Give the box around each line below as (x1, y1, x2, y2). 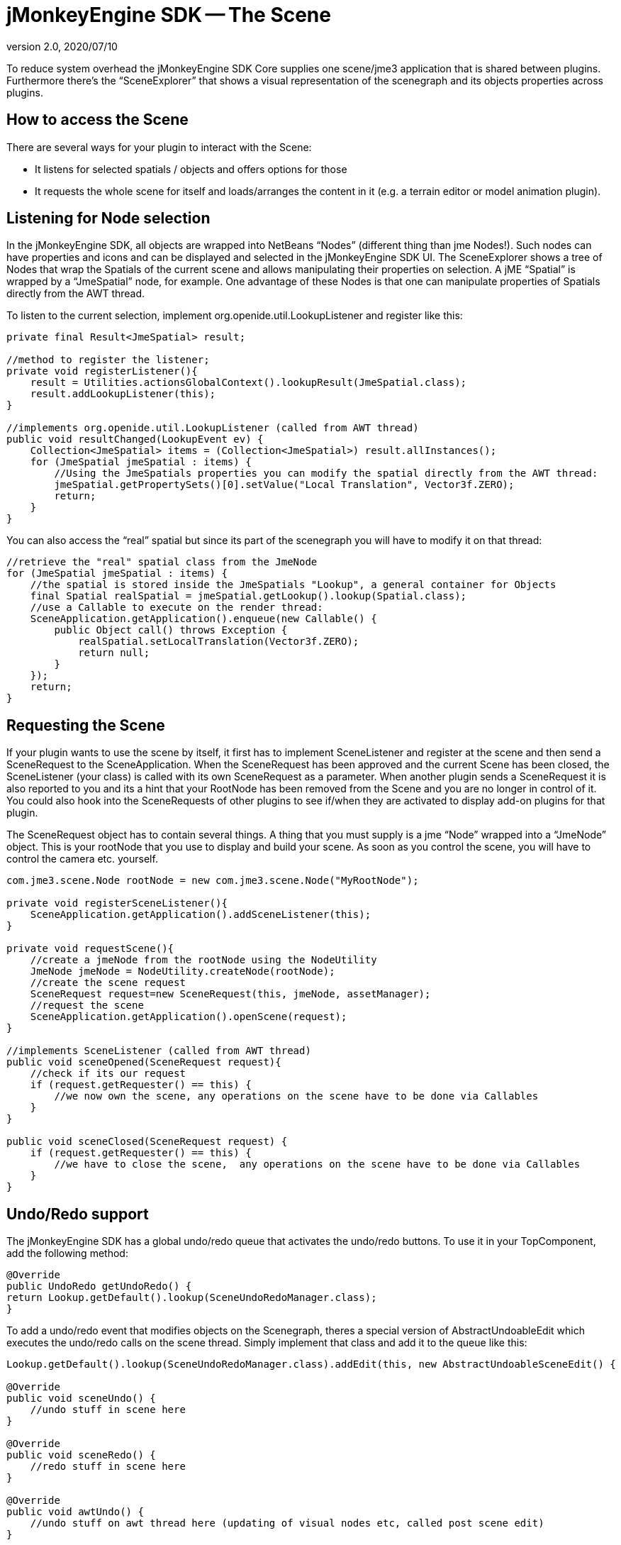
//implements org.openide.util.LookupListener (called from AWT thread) (6, 422, 419, 434)
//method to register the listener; (6, 354, 210, 366)
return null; (78, 647, 150, 659)
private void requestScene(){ (6, 943, 174, 955)
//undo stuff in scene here (30, 1404, 186, 1416)
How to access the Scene (6, 111, 189, 129)
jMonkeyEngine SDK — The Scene (6, 3, 331, 27)
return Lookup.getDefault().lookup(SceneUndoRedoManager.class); (6, 1292, 377, 1304)
